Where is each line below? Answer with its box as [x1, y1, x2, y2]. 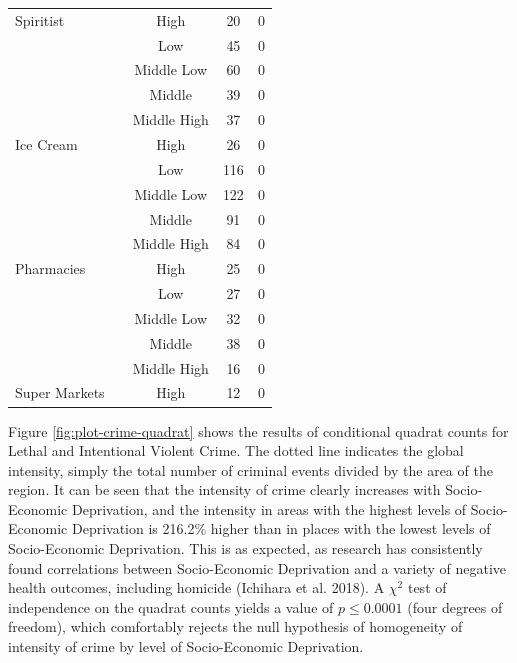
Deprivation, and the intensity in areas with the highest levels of [71, 498, 467, 519]
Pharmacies [15, 258, 86, 279]
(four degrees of [407, 596, 503, 617]
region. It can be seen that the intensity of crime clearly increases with [8, 479, 441, 500]
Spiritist [15, 9, 65, 30]
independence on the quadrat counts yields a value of [8, 596, 334, 617]
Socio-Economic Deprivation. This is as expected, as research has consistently [8, 538, 483, 559]
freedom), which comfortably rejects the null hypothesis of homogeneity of [8, 616, 463, 637]
